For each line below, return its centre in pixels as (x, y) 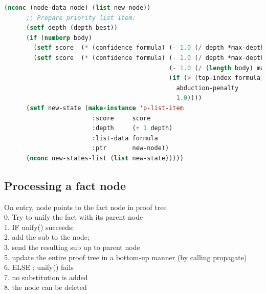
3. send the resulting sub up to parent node (72, 247)
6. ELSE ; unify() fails (39, 267)
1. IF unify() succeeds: (39, 227)
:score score (121, 118)
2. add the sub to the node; (47, 237)
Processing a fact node (65, 185)
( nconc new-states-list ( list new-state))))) (105, 158)
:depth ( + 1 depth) (132, 128)
